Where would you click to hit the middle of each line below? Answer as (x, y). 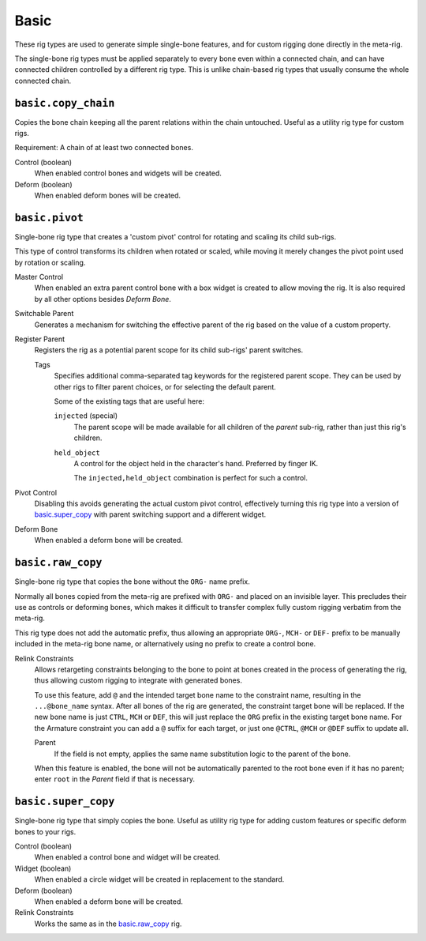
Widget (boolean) (43, 868)
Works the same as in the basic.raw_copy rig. (108, 924)
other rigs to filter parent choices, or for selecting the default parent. (165, 386)
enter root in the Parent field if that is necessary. (114, 779)
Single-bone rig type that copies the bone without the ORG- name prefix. (132, 582)
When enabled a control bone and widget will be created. (127, 857)
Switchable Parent (44, 314)
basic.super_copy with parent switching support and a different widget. (150, 514)
